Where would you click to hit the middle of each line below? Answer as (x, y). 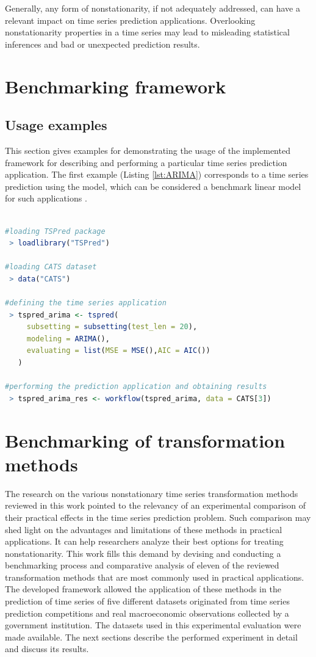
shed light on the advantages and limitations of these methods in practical (144, 529)
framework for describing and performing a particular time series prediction (146, 162)
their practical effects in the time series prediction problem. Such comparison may (158, 517)
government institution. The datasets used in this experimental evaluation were (153, 625)
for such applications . (46, 198)
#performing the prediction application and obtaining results (136, 387)
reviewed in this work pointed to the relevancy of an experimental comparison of (156, 505)
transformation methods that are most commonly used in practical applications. (155, 577)
